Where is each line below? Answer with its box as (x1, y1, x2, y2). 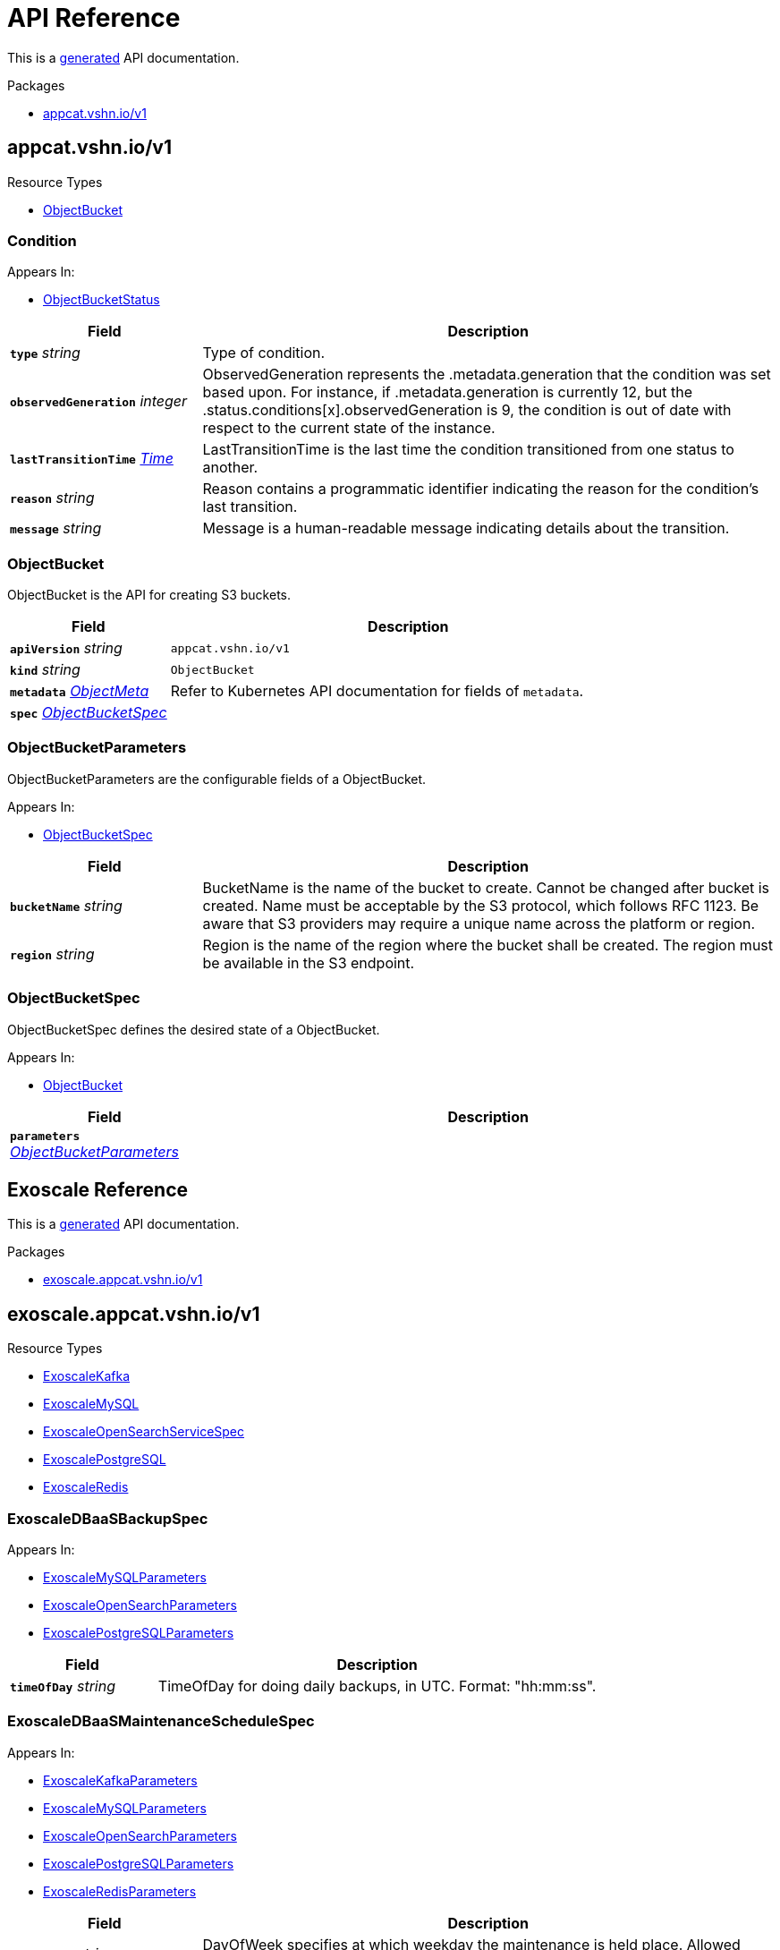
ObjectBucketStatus (43, 292, 160, 308)
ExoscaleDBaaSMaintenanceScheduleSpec (7, 1712, 315, 1731)
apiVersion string (10, 639, 123, 658)
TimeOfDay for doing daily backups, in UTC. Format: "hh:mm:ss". (157, 1677, 597, 1696)
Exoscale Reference (7, 1179, 189, 1202)
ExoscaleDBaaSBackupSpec (7, 1509, 208, 1528)
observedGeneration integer (10, 392, 188, 411)
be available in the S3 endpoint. (202, 953, 415, 972)
